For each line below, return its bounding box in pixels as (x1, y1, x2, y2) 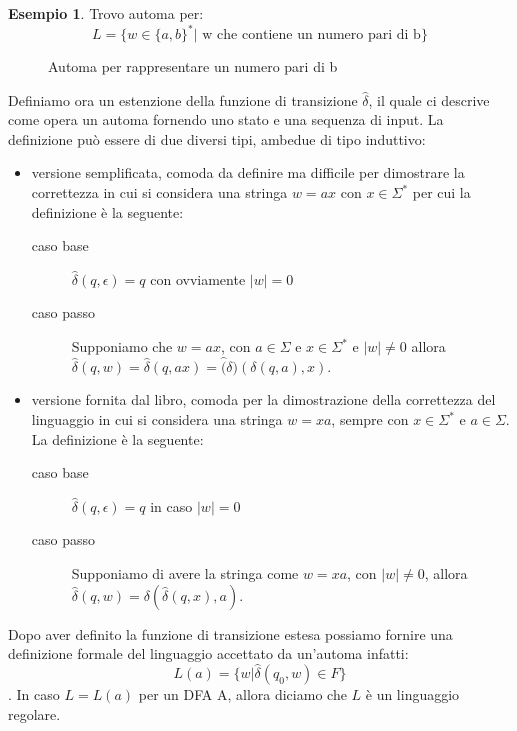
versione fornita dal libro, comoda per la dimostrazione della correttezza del (31, 389, 496, 410)
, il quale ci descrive (368, 89, 490, 110)
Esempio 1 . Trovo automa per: (8, 3, 204, 23)
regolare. (8, 703, 61, 724)
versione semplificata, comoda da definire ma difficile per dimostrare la (31, 162, 465, 183)
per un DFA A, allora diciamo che (138, 684, 347, 704)
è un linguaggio (365, 684, 460, 704)
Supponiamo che (71, 336, 173, 357)
